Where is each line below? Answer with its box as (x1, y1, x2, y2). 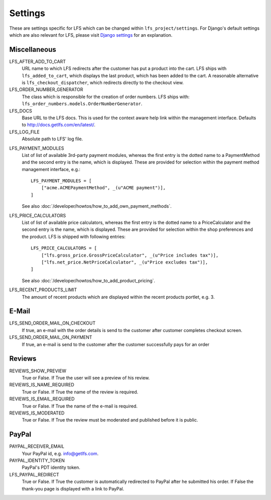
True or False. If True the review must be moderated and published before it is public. (22, 417, 198, 423)
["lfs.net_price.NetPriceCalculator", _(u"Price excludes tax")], (41, 260, 208, 265)
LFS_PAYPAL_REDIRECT (9, 471, 60, 477)
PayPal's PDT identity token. (22, 464, 80, 470)
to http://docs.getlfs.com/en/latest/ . (22, 122, 95, 128)
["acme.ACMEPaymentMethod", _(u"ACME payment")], (41, 185, 166, 191)
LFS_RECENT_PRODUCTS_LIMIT (9, 287, 77, 293)
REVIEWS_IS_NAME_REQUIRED (9, 382, 75, 388)
